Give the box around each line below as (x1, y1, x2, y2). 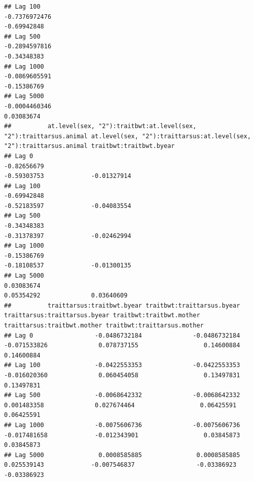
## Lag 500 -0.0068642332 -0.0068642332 (4, 392, 240, 399)
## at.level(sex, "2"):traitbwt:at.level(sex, (4, 123, 197, 130)
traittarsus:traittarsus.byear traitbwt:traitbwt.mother (4, 312, 200, 319)
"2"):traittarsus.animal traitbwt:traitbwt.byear (4, 142, 175, 150)
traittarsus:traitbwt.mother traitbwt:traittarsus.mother (4, 322, 204, 329)
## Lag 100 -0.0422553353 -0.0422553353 (4, 362, 240, 369)
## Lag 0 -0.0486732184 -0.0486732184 (4, 332, 240, 339)
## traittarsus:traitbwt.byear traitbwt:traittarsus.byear (4, 302, 240, 309)
